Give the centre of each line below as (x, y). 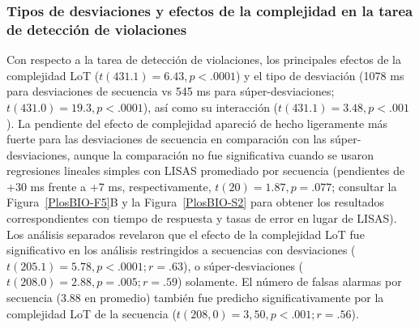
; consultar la (364, 186)
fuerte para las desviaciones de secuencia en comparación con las (167, 139)
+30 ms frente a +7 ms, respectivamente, (109, 186)
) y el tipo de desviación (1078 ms (320, 75)
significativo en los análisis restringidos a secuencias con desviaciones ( (181, 250)
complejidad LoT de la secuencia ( (92, 313)
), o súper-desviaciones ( (243, 265)
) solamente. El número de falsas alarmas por (289, 281)
